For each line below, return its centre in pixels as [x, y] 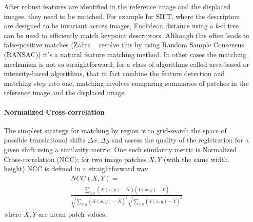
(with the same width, [197, 159]
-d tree [229, 26]
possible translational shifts [45, 140]
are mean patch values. [73, 214]
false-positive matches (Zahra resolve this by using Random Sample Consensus [124, 45]
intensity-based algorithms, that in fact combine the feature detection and [114, 73]
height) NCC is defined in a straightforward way [76, 169]
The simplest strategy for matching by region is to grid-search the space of [115, 130]
